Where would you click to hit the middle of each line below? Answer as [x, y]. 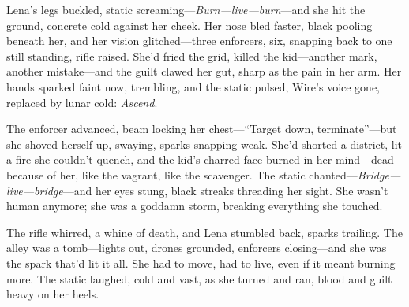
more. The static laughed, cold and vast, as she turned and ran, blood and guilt [199, 278]
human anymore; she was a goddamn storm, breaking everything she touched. [195, 206]
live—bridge [35, 190]
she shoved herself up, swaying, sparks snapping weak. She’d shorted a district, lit [204, 144]
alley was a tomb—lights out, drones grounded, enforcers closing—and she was [197, 248]
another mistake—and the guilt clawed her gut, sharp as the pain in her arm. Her [204, 71]
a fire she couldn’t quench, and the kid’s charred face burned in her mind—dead [200, 159]
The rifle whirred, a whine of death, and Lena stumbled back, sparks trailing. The [204, 232]
